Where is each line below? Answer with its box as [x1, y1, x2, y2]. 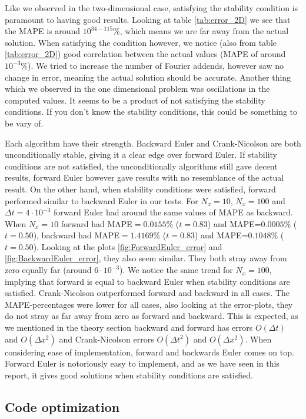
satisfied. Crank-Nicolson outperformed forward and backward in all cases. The [5, 287, 290, 299]
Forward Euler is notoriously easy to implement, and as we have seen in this [5, 357, 280, 370]
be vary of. [5, 117, 44, 129]
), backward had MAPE [33, 229, 119, 241]
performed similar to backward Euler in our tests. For [5, 194, 198, 207]
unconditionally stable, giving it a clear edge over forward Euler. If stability [5, 148, 277, 161]
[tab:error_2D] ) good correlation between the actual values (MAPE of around [5, 48, 286, 60]
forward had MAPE [61, 217, 132, 230]
